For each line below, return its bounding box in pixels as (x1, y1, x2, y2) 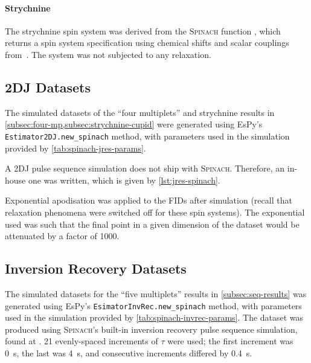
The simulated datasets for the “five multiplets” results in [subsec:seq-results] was (5, 287, 307, 300)
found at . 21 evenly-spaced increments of (5, 335, 158, 347)
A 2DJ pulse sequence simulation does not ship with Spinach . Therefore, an (5, 162, 285, 175)
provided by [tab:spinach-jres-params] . (5, 141, 146, 154)
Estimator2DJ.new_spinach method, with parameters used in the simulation (5, 129, 290, 142)
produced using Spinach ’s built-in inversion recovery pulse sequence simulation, (5, 323, 298, 335)
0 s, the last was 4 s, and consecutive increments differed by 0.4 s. (5, 347, 252, 359)
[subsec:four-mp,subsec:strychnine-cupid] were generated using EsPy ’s (5, 118, 263, 130)
